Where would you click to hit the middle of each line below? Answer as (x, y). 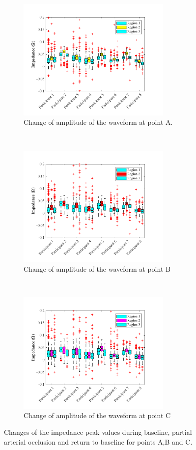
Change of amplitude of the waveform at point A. (98, 122)
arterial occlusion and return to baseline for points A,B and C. (98, 441)
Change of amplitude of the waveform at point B (97, 268)
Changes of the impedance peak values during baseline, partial (98, 432)
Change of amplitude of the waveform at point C (97, 415)
